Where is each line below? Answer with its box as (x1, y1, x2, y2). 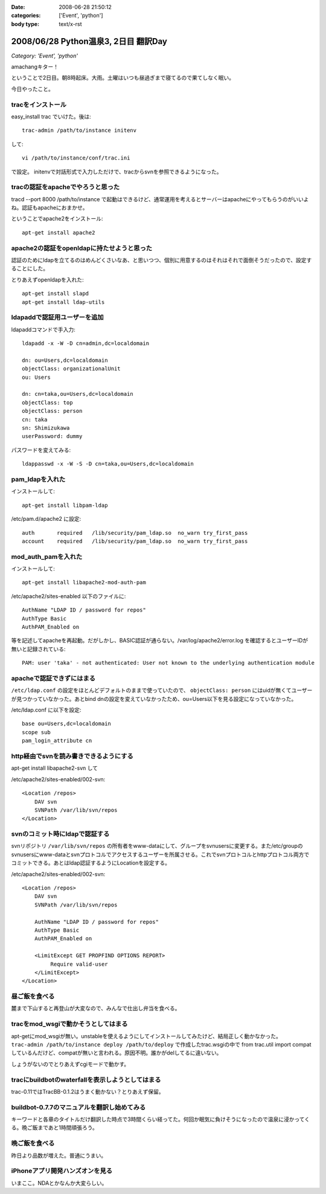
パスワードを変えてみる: (11, 446, 71, 453)
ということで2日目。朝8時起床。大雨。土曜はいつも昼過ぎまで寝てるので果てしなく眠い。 (11, 74, 235, 82)
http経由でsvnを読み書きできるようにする (11, 752, 134, 761)
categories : (11, 12, 41, 19)
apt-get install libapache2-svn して (11, 764, 98, 772)
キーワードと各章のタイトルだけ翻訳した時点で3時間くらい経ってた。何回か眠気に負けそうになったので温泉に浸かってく (11, 1115, 310, 1123)
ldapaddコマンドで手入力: (11, 326, 75, 333)
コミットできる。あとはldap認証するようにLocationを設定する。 (11, 859, 171, 866)
